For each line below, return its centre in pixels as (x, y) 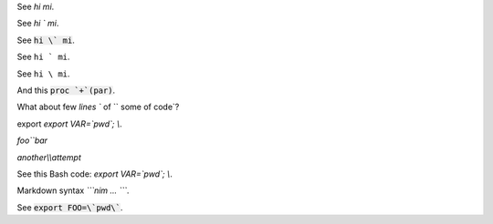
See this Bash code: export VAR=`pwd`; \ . (94, 174)
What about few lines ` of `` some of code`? (98, 107)
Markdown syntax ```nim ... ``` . (73, 190)
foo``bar (32, 140)
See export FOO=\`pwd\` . (70, 207)
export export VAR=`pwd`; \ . (69, 124)
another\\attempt (49, 157)
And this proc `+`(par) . (66, 90)
